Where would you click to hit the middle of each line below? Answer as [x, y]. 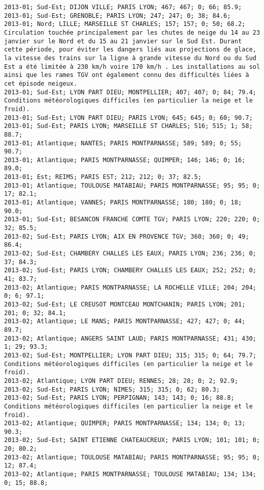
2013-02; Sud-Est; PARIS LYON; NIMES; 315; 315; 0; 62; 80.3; [112, 389]
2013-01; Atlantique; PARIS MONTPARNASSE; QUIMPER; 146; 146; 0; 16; [125, 160]
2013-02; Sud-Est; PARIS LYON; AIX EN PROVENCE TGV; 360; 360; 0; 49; [127, 236]
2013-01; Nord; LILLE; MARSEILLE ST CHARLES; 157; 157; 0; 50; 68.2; [125, 24]
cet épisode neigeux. [41, 83]
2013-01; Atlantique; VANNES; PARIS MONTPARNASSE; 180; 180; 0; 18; [123, 203]
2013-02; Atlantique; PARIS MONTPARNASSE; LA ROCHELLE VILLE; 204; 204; [130, 287]
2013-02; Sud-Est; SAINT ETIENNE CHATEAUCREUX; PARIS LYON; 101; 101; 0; [132, 440]
